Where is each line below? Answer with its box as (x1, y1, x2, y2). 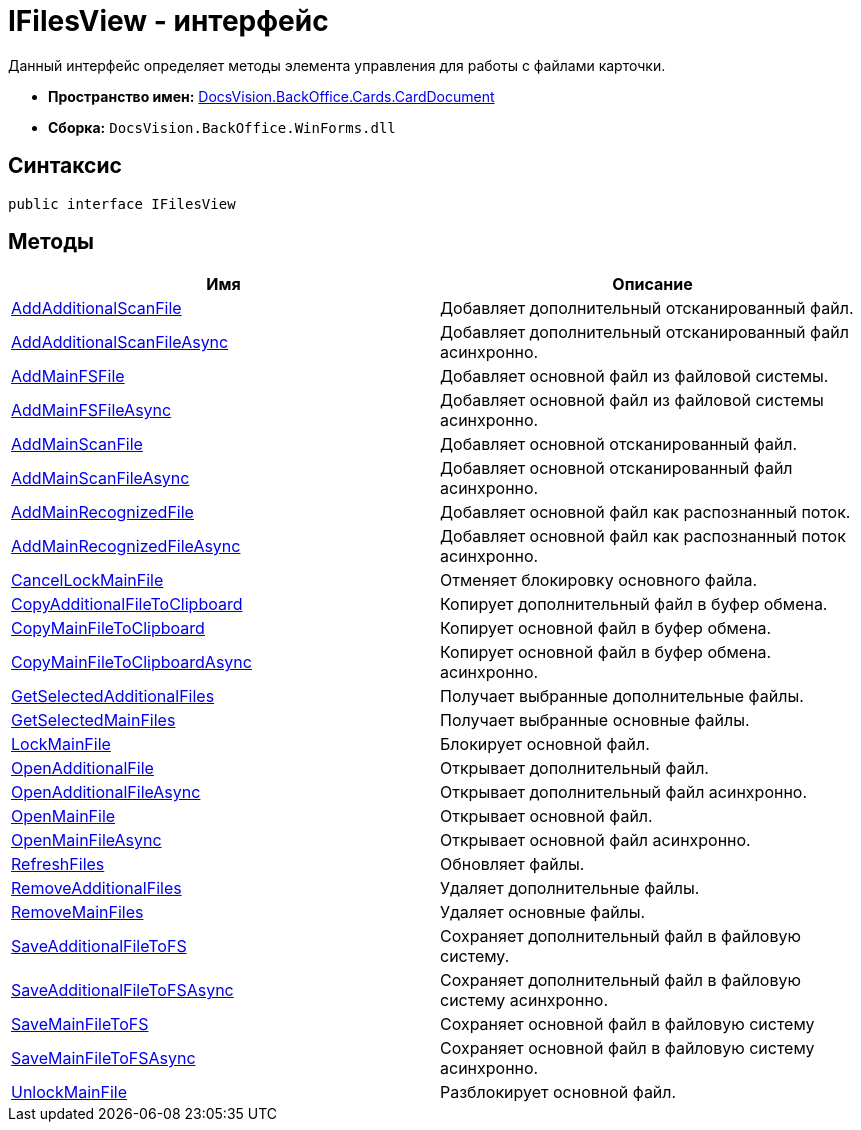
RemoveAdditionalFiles (11, 878, 182, 899)
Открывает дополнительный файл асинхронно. (440, 782, 808, 803)
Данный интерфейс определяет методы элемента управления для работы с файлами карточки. (8, 56, 666, 74)
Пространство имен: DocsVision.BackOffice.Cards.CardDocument (48, 87, 495, 105)
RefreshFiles (11, 854, 105, 875)
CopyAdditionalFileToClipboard (11, 594, 243, 615)
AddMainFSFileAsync (11, 400, 172, 421)
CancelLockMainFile (11, 570, 164, 591)
